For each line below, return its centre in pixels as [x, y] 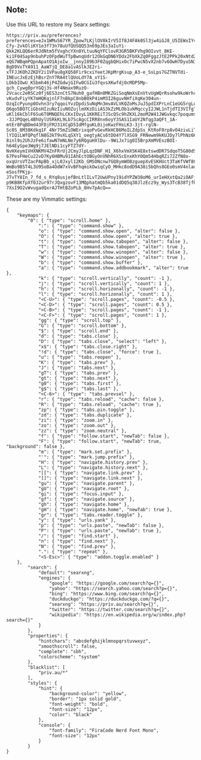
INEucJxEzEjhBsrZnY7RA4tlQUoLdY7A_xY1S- [57, 78]
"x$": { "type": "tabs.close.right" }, [88, 347]
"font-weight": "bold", [79, 704]
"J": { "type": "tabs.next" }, [77, 368]
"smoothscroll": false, [68, 646]
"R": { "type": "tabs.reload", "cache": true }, [100, 404]
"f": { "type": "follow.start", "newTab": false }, [104, 436]
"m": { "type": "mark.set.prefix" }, [85, 452]
